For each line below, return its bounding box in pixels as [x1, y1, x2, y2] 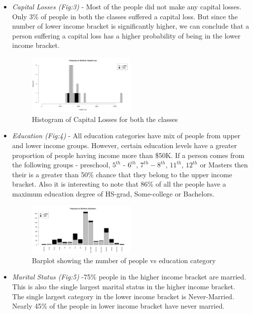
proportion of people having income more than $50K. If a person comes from [12, 150, 245, 160]
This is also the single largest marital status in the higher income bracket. [12, 281, 235, 291]
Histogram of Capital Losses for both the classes [32, 114, 178, 124]
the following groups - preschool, [12, 159, 110, 170]
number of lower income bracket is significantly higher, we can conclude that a [12, 21, 249, 31]
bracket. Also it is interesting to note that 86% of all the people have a [12, 179, 226, 189]
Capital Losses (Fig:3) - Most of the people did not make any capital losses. [12, 1, 242, 11]
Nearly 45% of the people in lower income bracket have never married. [12, 301, 225, 311]
